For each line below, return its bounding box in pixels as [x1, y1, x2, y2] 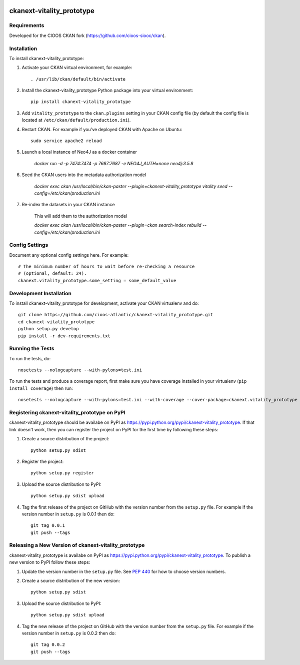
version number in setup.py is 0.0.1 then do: [21, 511, 115, 517]
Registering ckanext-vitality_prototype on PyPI [9, 409, 125, 416]
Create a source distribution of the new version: [21, 578, 120, 584]
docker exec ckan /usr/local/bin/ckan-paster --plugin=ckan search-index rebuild [34, 222, 202, 228]
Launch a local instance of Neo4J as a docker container [21, 149, 137, 155]
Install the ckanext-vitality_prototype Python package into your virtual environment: [21, 88, 193, 94]
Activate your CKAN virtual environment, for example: [21, 65, 132, 71]
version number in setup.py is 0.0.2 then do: [21, 630, 116, 636]
